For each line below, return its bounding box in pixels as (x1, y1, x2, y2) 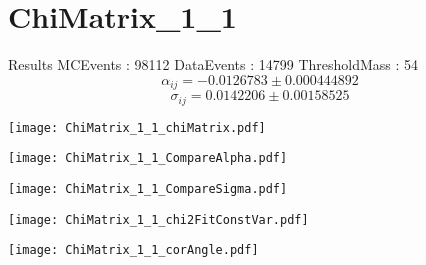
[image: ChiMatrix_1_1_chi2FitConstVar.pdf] (8, 212, 309, 227)
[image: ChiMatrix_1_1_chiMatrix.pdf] (8, 120, 266, 135)
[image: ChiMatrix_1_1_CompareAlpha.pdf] (8, 151, 288, 166)
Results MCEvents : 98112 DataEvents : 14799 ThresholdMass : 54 (8, 54, 419, 75)
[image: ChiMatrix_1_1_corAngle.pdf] (8, 243, 259, 258)
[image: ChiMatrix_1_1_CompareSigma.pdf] (8, 181, 288, 196)
